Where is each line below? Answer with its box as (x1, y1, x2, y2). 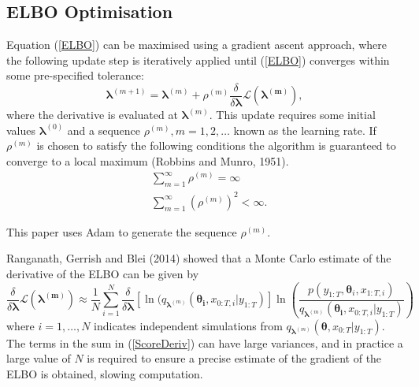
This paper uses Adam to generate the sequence (6, 223, 237, 240)
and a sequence (67, 121, 141, 138)
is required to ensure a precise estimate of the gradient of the (87, 350, 382, 367)
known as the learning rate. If (233, 121, 376, 138)
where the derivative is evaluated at (6, 106, 178, 123)
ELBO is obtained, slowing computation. (6, 365, 203, 381)
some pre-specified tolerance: (6, 67, 144, 84)
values (6, 121, 36, 138)
